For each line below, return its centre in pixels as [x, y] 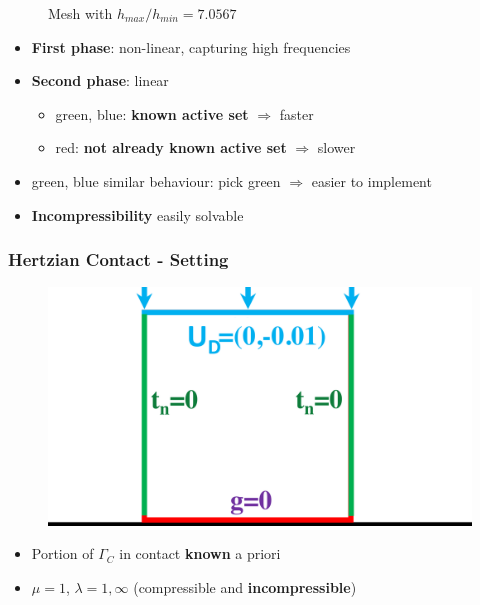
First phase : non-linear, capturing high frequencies [191, 46]
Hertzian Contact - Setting [118, 259]
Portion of [62, 553]
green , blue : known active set [152, 113]
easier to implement [371, 180]
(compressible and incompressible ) [245, 587]
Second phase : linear [100, 80]
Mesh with [80, 13]
